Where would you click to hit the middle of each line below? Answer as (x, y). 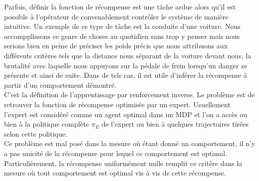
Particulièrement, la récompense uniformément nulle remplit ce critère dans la (123, 163)
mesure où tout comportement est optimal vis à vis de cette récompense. (115, 173)
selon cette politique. (36, 133)
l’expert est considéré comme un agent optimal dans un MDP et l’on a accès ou (126, 114)
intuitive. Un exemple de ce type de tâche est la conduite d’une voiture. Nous (122, 26)
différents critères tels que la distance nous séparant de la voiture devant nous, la (128, 55)
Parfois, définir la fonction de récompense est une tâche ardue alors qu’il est (120, 6)
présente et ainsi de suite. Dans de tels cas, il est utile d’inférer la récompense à (126, 75)
